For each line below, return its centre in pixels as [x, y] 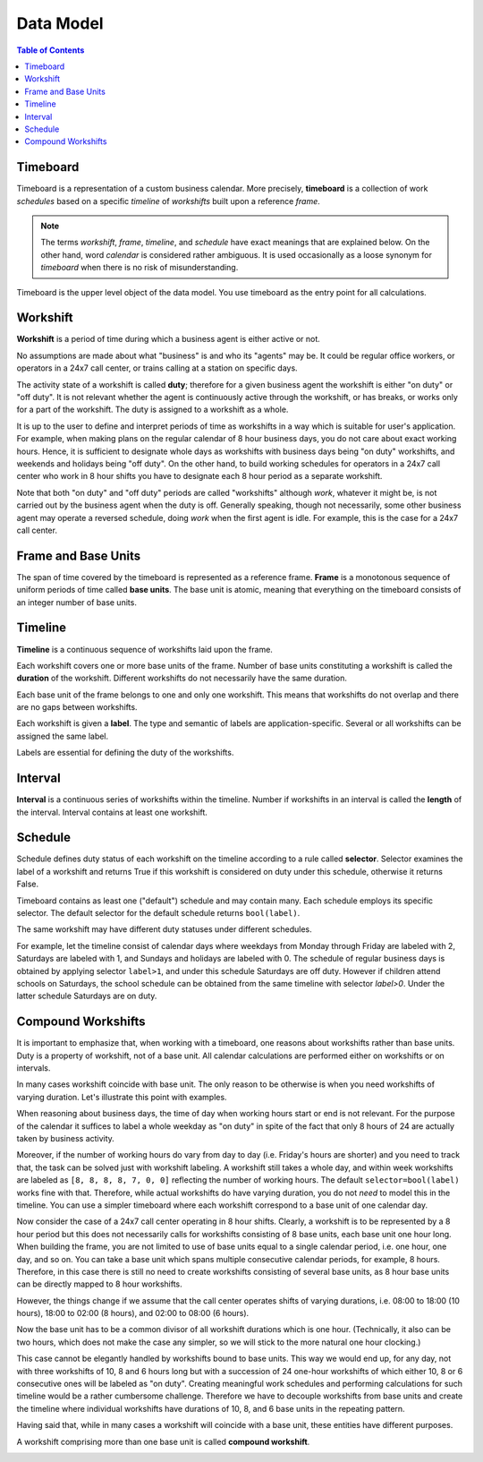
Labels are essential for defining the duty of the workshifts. [125, 753]
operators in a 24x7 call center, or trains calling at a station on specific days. [157, 368]
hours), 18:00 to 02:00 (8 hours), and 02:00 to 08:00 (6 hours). [133, 1313]
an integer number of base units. [77, 602]
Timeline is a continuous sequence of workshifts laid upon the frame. [144, 649]
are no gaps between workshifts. [77, 707]
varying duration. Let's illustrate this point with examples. [122, 1097]
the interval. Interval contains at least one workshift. [112, 812]
